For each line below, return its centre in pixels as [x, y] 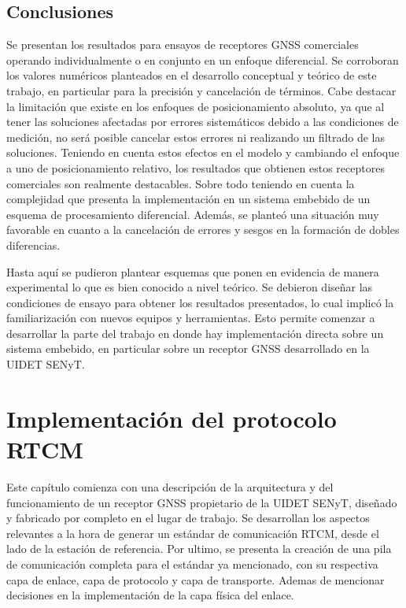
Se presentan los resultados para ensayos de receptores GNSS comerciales [183, 44]
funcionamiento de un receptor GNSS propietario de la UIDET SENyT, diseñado [202, 502]
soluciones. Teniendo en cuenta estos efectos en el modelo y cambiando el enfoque [203, 152]
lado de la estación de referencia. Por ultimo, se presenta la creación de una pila [199, 549]
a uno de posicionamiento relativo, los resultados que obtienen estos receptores [196, 167]
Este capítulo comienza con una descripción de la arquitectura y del [170, 486]
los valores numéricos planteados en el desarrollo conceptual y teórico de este [192, 75]
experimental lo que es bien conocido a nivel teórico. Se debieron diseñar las [190, 287]
